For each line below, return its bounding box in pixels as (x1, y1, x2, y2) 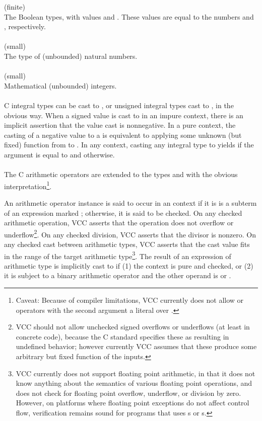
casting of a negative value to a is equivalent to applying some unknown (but (4, 129, 242, 140)
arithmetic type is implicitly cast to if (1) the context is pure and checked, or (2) (4, 260, 253, 271)
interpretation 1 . (4, 179, 52, 191)
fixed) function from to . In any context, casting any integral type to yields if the (4, 139, 254, 150)
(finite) (4, 2, 26, 12)
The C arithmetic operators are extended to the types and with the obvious (4, 169, 238, 180)
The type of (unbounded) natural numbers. (4, 50, 138, 61)
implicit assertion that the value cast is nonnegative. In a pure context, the (4, 120, 236, 130)
